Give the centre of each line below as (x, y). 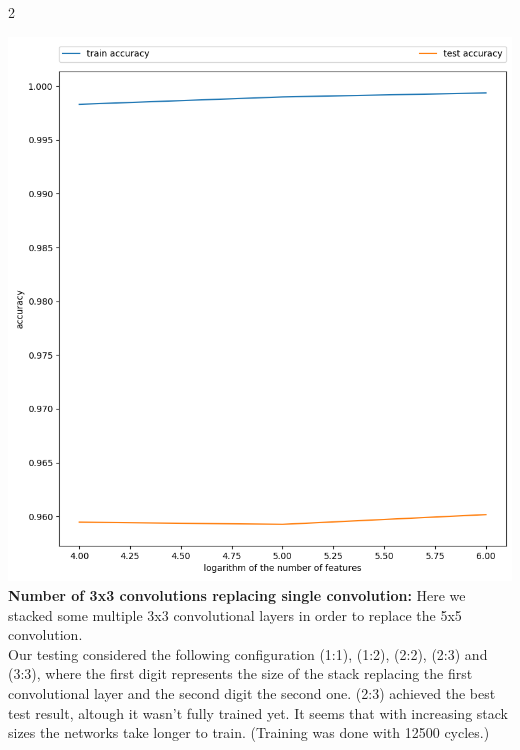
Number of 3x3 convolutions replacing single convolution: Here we (237, 595)
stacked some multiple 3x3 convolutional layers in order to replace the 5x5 (235, 614)
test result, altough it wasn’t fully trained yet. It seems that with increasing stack (258, 712)
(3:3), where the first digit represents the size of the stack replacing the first (240, 673)
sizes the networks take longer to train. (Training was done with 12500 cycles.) (249, 732)
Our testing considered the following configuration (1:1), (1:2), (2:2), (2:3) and (248, 653)
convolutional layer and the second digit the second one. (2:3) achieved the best (252, 693)
